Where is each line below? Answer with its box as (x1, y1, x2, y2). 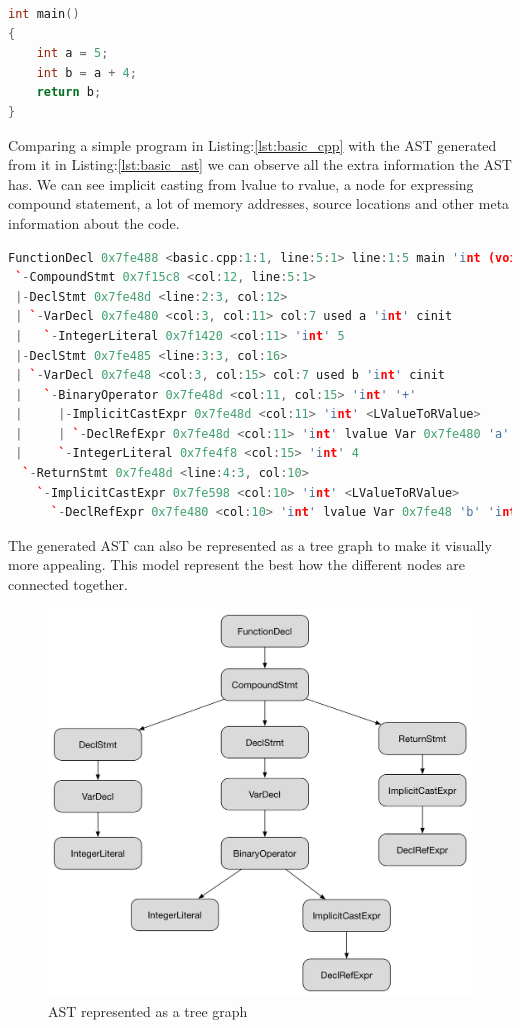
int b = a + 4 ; (36, 65, 137, 80)
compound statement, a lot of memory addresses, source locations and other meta (8, 193, 510, 214)
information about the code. (8, 212, 180, 233)
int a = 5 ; (36, 46, 109, 61)
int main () (8, 7, 80, 21)
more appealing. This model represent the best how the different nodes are (8, 554, 466, 575)
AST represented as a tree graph (48, 1001, 248, 1022)
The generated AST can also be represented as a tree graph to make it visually (8, 534, 492, 555)
